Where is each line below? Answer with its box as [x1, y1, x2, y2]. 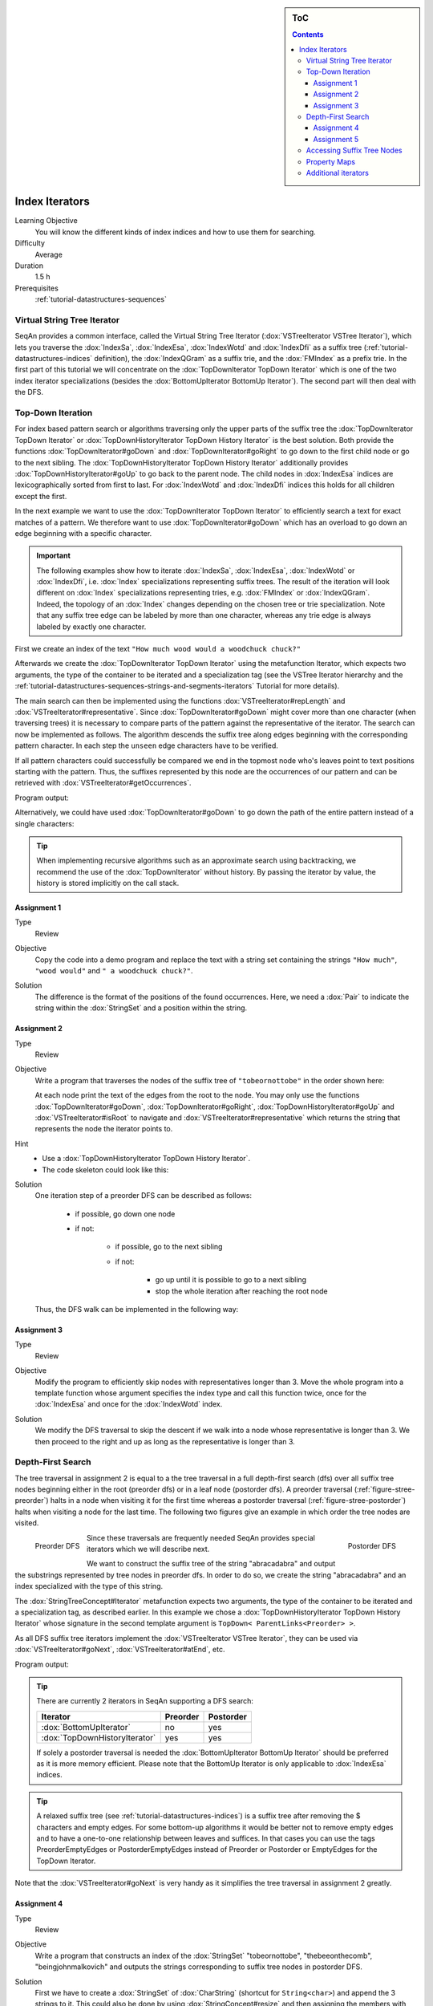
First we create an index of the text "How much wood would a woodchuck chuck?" [14, 644, 301, 654]
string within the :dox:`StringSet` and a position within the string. [34, 1003, 248, 1013]
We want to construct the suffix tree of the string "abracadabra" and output [86, 1559, 336, 1569]
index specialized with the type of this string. [14, 1582, 164, 1591]
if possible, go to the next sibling [115, 1242, 223, 1252]
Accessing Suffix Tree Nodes [306, 145, 403, 156]
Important [36, 550, 71, 561]
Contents [292, 30, 324, 39]
